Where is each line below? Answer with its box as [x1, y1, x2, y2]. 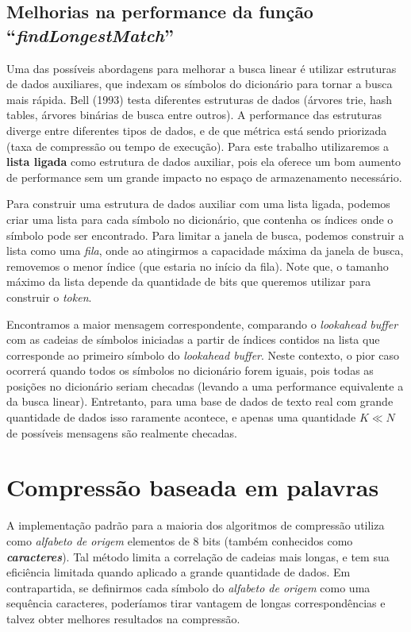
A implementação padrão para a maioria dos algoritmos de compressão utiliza [6, 517, 385, 534]
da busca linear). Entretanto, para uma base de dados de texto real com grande [6, 393, 394, 410]
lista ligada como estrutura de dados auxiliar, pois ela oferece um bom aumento [6, 153, 401, 170]
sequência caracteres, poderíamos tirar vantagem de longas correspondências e [6, 595, 386, 611]
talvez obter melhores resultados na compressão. [6, 610, 240, 626]
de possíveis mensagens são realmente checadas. [6, 424, 238, 441]
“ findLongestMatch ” [6, 22, 174, 47]
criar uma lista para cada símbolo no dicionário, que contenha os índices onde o [6, 210, 394, 227]
